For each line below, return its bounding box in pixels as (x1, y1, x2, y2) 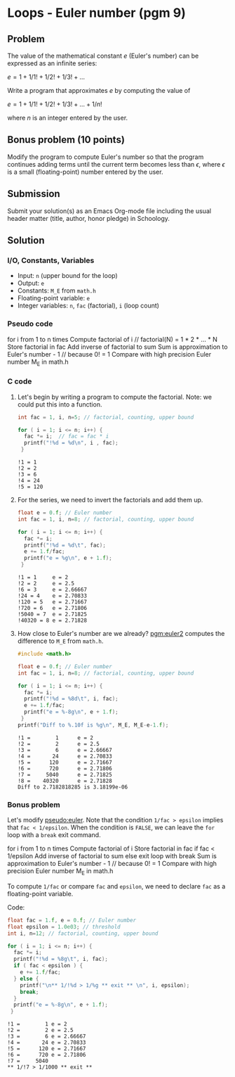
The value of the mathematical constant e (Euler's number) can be (7, 51, 199, 60)
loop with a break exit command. (7, 831, 101, 839)
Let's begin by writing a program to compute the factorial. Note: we (17, 393, 213, 401)
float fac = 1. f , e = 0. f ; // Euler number (7, 917, 137, 924)
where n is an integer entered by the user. (7, 114, 128, 122)
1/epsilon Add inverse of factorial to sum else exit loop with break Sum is (7, 852, 217, 860)
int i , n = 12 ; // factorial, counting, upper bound (7, 930, 159, 937)
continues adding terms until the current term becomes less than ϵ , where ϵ (7, 160, 226, 168)
